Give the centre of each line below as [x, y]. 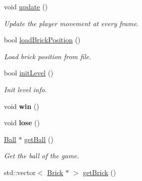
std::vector [20, 172]
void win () [22, 106]
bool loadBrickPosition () [42, 40]
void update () [26, 6]
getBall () [39, 139]
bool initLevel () [29, 73]
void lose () [22, 123]
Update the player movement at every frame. [71, 23]
